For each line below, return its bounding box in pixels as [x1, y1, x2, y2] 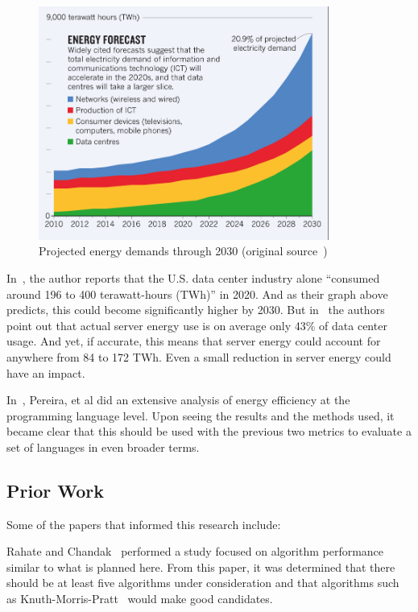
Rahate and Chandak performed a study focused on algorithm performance [6, 543, 384, 560]
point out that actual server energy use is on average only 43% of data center [6, 316, 387, 333]
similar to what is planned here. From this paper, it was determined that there [6, 558, 395, 575]
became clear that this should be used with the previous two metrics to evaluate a [6, 423, 412, 440]
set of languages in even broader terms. [6, 438, 200, 455]
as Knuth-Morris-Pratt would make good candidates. [6, 590, 273, 607]
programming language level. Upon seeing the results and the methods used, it [6, 407, 395, 424]
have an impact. [6, 364, 85, 381]
